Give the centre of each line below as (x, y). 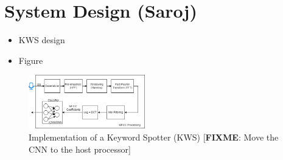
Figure (31, 60)
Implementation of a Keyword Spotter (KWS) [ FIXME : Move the (154, 137)
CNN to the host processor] (80, 149)
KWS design (42, 40)
